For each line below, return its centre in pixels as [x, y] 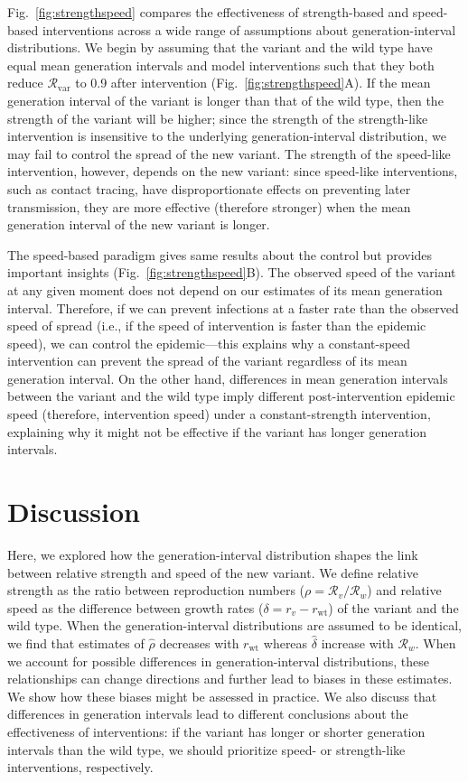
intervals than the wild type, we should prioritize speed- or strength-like [206, 749]
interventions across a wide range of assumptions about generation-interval [249, 29]
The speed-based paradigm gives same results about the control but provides [220, 254]
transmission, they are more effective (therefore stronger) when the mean [209, 206]
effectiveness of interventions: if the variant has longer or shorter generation [216, 731]
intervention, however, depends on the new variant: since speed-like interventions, [233, 171]
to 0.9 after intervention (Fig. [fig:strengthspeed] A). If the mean [253, 83]
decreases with [199, 642]
